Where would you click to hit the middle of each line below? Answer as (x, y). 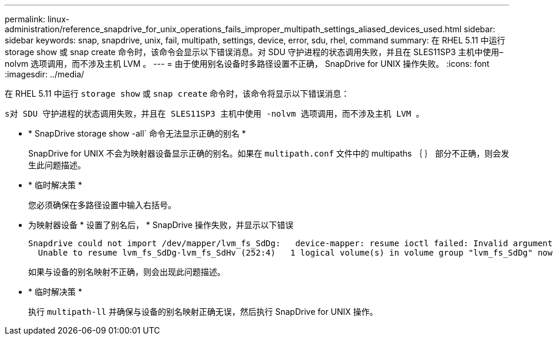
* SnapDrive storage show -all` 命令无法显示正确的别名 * (137, 133)
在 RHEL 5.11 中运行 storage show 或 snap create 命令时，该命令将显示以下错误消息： (177, 93)
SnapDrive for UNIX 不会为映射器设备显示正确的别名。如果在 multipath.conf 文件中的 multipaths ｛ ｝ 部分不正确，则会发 (269, 153)
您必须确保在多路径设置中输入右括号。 (102, 205)
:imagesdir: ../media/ (45, 74)
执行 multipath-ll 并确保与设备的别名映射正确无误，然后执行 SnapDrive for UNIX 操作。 (203, 312)
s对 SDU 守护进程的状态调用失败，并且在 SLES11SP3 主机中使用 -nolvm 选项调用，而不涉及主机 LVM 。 (214, 114)
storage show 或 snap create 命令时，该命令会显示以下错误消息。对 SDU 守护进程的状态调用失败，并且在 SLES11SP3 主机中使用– (254, 52)
